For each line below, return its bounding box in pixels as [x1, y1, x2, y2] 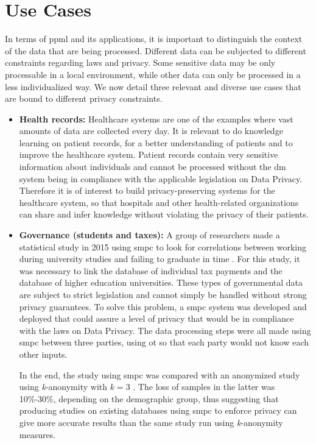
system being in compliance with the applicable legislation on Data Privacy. [19, 172, 303, 185]
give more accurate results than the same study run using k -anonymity [19, 416, 283, 428]
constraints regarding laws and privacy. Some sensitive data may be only [5, 56, 276, 69]
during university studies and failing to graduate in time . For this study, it [19, 252, 300, 265]
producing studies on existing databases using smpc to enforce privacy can [19, 404, 297, 417]
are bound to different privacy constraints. [5, 92, 163, 105]
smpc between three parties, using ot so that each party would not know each [19, 336, 309, 349]
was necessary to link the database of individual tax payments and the [19, 264, 283, 277]
